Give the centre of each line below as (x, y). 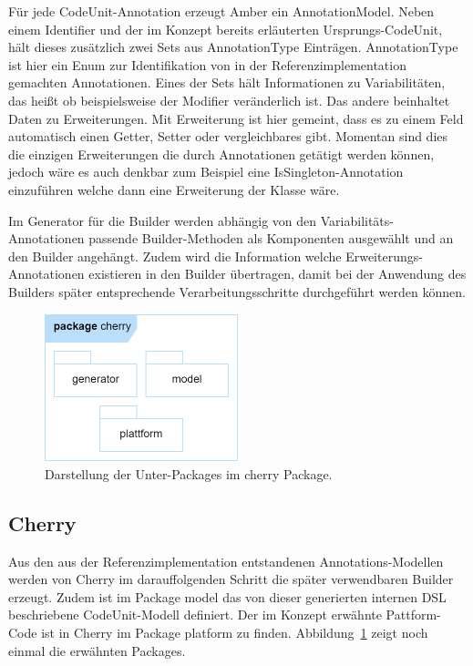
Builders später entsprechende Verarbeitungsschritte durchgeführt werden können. (237, 291)
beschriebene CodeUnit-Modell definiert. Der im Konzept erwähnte (195, 615)
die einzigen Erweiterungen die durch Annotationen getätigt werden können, (221, 154)
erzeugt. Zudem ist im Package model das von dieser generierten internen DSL (227, 596)
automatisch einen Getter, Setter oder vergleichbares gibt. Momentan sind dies (228, 136)
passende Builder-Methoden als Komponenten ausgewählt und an (271, 238)
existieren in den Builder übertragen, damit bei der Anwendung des (278, 274)
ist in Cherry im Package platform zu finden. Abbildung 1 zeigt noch (235, 633)
